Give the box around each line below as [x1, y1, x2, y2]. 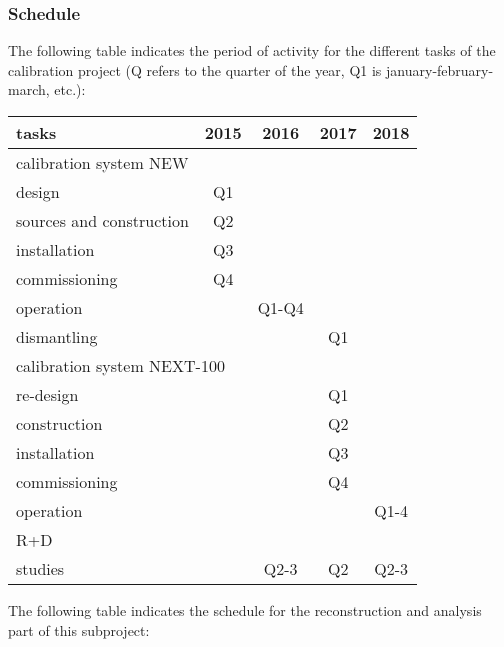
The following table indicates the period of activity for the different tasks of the [8, 40, 496, 61]
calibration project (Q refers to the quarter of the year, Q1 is [8, 59, 382, 80]
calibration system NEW [16, 151, 189, 174]
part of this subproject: [8, 619, 150, 640]
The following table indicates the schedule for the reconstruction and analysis [8, 600, 482, 620]
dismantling [16, 325, 98, 348]
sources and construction [16, 209, 189, 232]
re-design [16, 383, 79, 406]
